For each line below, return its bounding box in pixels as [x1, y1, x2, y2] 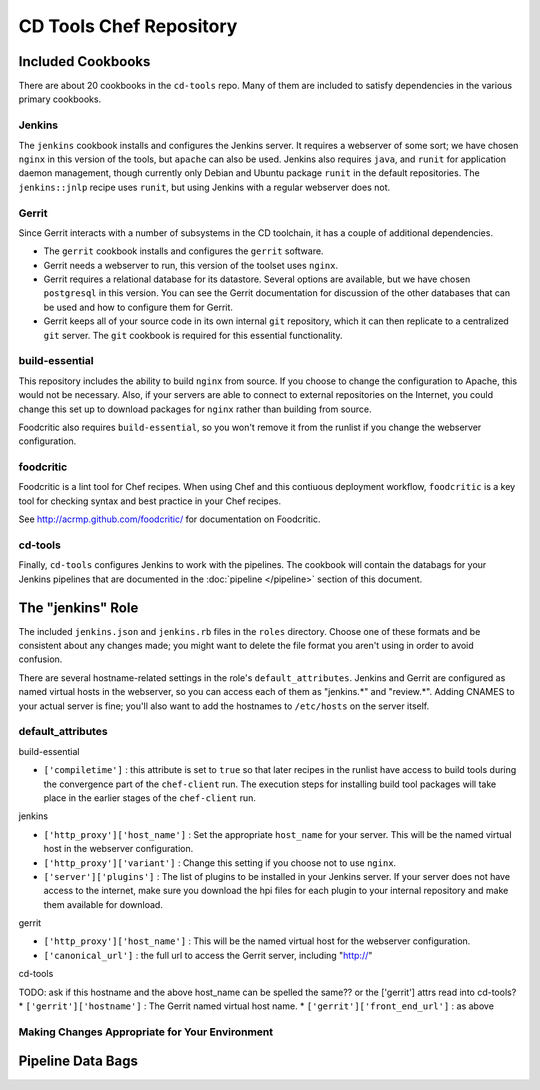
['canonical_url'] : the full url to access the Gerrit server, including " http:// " [43, 949, 373, 961]
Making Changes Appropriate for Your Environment [18, 1025, 274, 1039]
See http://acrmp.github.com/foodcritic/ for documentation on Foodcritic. [18, 513, 321, 525]
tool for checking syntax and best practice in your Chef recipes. [18, 495, 282, 507]
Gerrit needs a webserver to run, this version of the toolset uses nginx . [43, 259, 339, 271]
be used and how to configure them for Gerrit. [43, 301, 234, 313]
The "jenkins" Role [18, 599, 139, 616]
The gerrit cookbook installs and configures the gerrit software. [43, 245, 324, 257]
